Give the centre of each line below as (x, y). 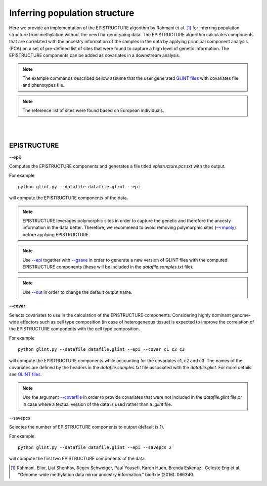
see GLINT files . (25, 375)
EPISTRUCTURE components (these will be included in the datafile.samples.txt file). (108, 267)
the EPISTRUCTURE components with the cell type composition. (75, 329)
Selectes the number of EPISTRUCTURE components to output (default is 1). (87, 427)
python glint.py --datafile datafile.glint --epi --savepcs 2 (95, 448)
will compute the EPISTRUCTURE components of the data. (68, 198)
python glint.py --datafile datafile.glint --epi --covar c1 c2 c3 (101, 350)
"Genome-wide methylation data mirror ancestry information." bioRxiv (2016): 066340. (106, 475)
